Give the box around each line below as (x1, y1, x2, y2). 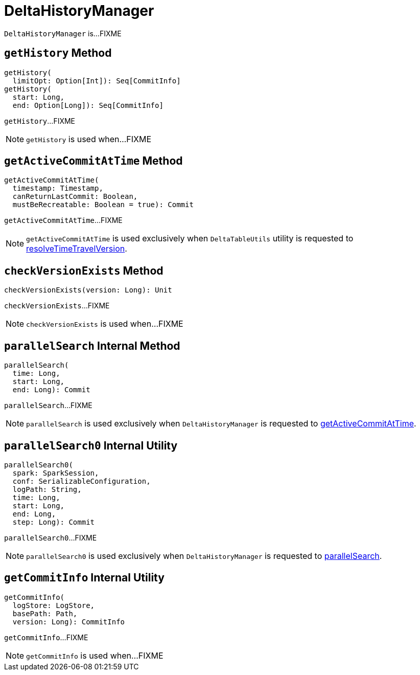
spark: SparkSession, (12, 468, 99, 477)
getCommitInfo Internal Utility (4, 571, 165, 584)
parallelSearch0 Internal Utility (4, 439, 178, 452)
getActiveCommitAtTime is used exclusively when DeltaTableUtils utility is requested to (26, 233, 354, 244)
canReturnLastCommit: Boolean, (12, 192, 138, 201)
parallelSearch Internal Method (4, 339, 180, 352)
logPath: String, (12, 485, 82, 493)
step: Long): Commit (12, 517, 95, 526)
